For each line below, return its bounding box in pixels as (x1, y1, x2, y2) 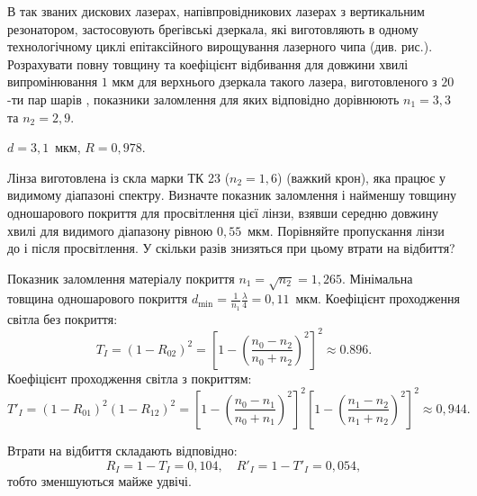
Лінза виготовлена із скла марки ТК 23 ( (7, 167, 230, 186)
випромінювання (7, 72, 98, 91)
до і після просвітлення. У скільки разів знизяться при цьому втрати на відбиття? (7, 239, 455, 257)
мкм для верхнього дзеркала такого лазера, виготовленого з (112, 72, 437, 91)
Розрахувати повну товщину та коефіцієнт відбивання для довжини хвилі (7, 54, 409, 73)
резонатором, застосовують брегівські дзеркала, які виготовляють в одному (7, 19, 418, 38)
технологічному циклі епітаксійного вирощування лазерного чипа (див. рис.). (7, 37, 433, 56)
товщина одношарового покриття (7, 289, 188, 308)
